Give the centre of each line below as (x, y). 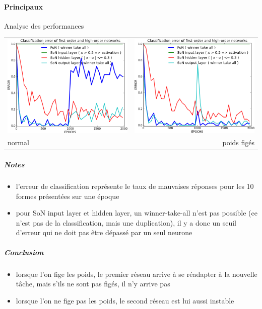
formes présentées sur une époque (68, 196)
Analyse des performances (44, 25)
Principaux (23, 6)
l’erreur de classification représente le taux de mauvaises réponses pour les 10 (135, 186)
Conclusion (24, 252)
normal (18, 142)
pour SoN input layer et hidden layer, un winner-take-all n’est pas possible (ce (137, 213)
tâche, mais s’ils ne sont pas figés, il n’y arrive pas (93, 284)
